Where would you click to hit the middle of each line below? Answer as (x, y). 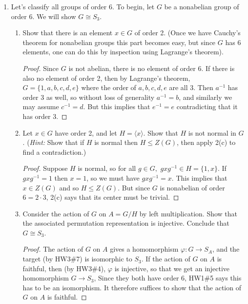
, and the (226, 249)
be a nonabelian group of (202, 6)
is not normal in (212, 132)
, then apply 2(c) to (206, 142)
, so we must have (113, 177)
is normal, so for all (107, 168)
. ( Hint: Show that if (53, 142)
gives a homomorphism (144, 249)
